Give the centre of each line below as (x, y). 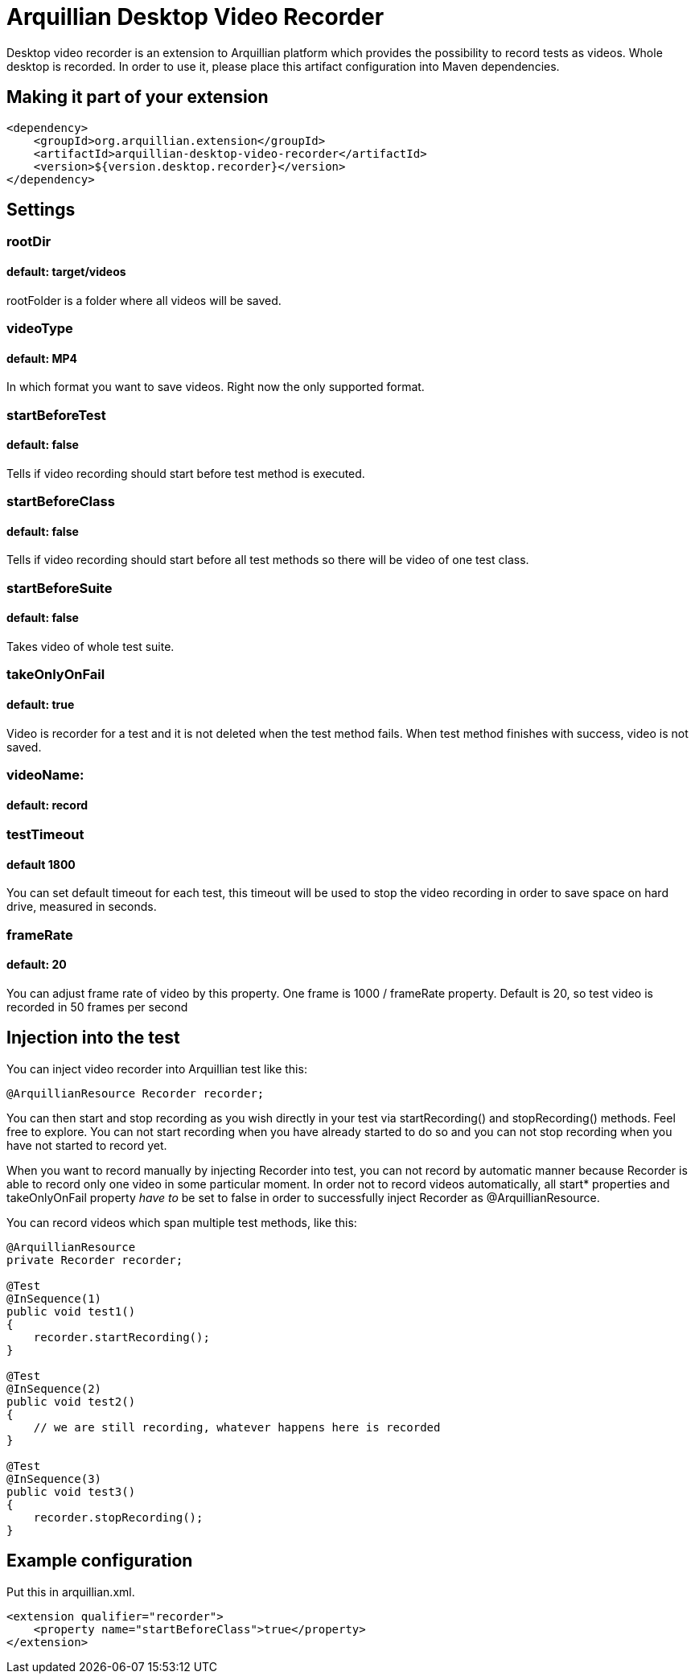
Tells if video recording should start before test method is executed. (186, 473)
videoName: (45, 775)
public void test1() (71, 1311)
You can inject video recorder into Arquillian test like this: (157, 1069)
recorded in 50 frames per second (97, 1007)
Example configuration (100, 1561)
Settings (41, 210)
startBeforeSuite (60, 588)
